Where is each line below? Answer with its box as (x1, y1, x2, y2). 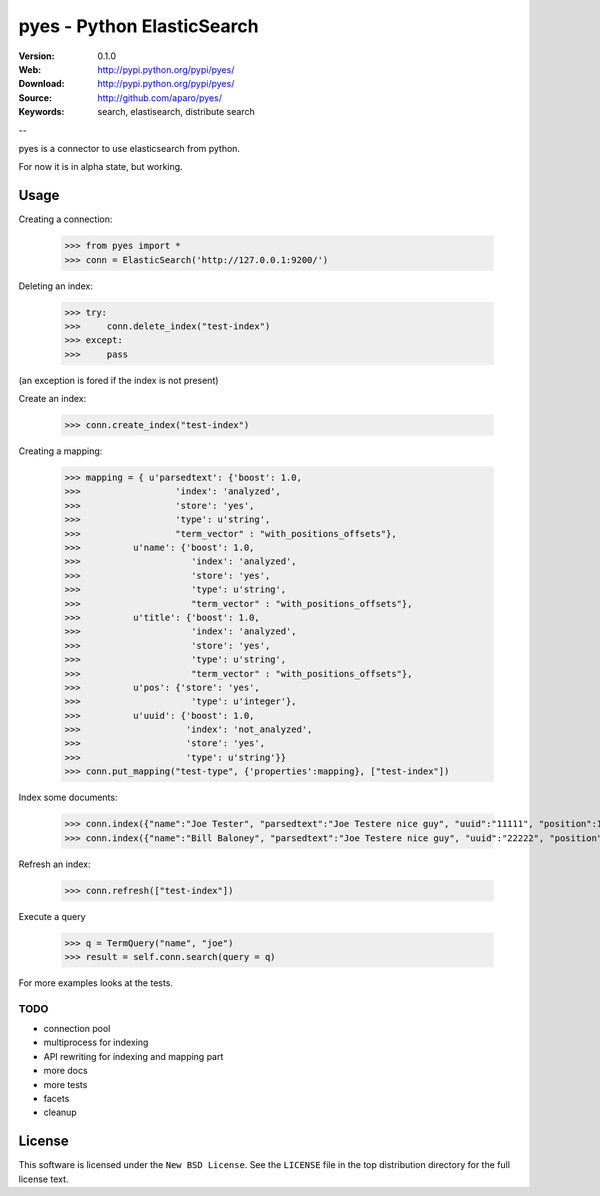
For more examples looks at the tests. (18, 976, 174, 989)
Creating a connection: (18, 213, 113, 225)
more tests (43, 1078, 88, 1090)
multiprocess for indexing (43, 1036, 149, 1049)
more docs (43, 1065, 89, 1077)
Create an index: (18, 393, 87, 405)
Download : (18, 78, 65, 90)
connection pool (43, 1023, 111, 1035)
